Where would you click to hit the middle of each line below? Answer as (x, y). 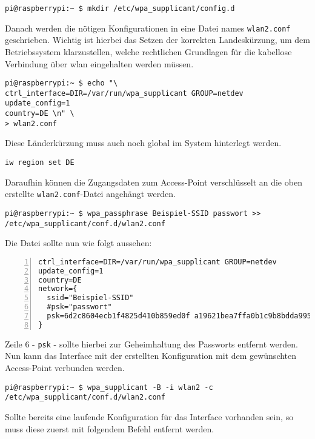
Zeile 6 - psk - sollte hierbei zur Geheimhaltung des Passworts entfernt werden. (151, 343)
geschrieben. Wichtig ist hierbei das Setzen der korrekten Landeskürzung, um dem (157, 40)
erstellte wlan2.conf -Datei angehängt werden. (90, 194)
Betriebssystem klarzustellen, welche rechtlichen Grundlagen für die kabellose (148, 51)
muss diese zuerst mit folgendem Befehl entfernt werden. (110, 428)
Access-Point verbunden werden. (65, 368)
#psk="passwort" (79, 307)
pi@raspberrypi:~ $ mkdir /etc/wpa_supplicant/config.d (120, 8)
